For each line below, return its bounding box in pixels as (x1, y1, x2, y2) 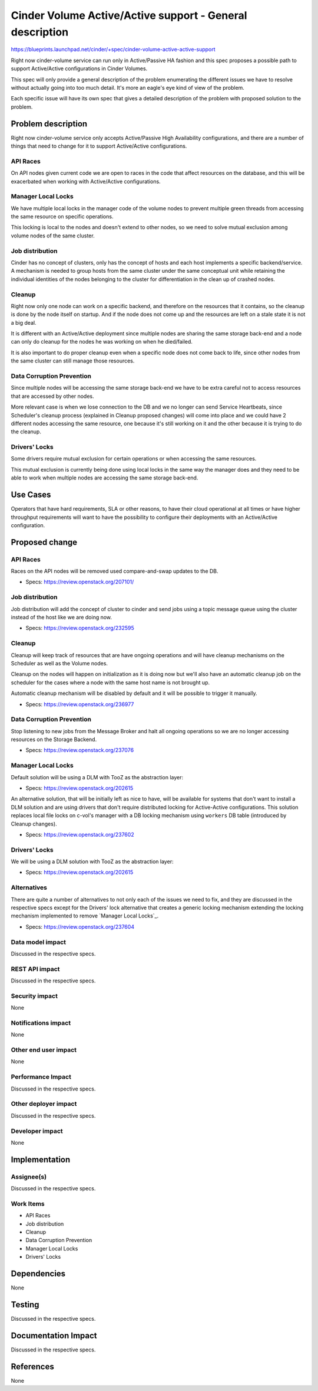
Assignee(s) (11, 1173, 47, 1181)
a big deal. (11, 319, 37, 326)
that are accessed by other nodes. (11, 393, 94, 400)
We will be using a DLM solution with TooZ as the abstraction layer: (11, 858, 174, 865)
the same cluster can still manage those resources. (11, 357, 135, 364)
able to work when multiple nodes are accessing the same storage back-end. (11, 474, 198, 481)
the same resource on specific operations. (11, 213, 114, 220)
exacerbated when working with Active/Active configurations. (11, 178, 161, 185)
